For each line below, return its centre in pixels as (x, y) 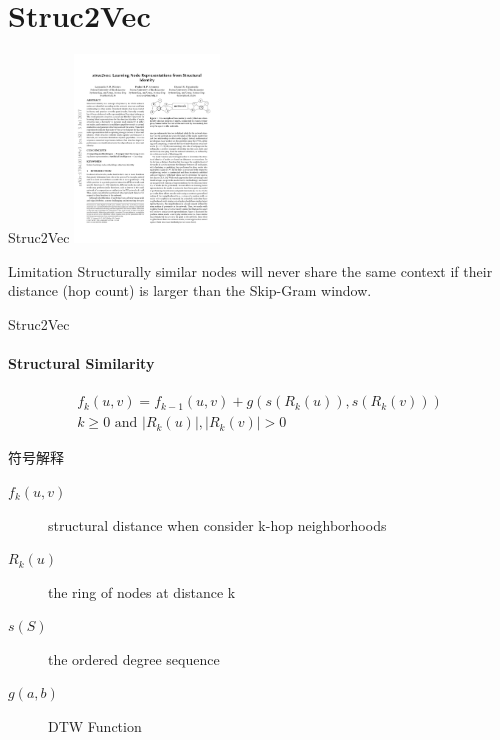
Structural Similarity (81, 363)
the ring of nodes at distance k (142, 591)
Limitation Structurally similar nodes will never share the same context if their (250, 270)
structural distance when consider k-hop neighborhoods (217, 524)
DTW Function (95, 726)
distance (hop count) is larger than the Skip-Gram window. (190, 290)
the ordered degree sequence (134, 658)
